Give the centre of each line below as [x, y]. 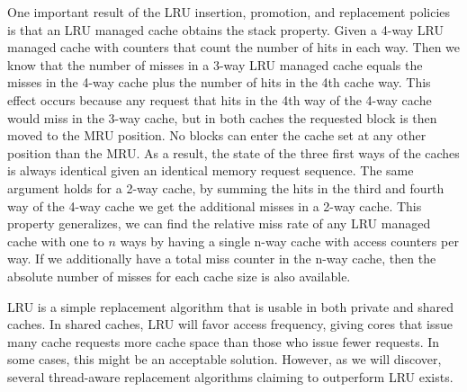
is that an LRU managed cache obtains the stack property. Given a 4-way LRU [225, 29]
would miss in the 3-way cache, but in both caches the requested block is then [222, 117]
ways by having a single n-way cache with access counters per [289, 241]
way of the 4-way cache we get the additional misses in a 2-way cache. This [215, 205]
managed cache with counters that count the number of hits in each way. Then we [234, 47]
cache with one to [56, 241]
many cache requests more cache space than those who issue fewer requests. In [224, 341]
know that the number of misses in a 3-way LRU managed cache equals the [215, 64]
